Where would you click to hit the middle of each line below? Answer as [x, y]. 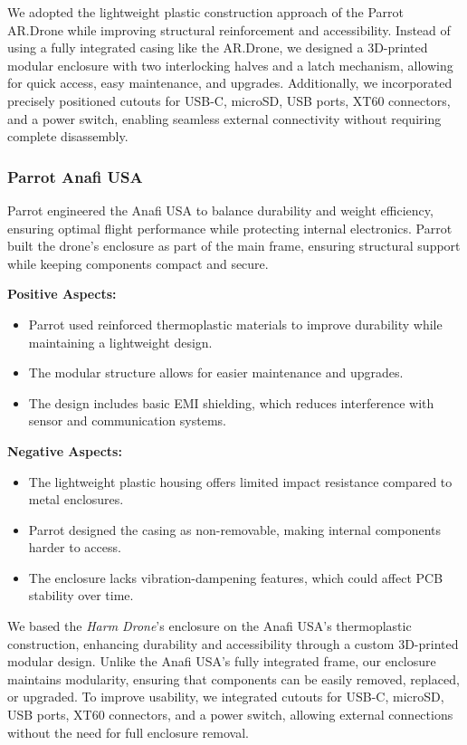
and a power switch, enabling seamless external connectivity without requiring [224, 118]
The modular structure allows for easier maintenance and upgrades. [216, 372]
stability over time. [81, 595]
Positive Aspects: [62, 294]
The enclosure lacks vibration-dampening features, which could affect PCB [236, 577]
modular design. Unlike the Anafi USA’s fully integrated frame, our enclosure [222, 661]
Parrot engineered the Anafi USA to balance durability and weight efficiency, [220, 210]
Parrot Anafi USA [75, 176]
